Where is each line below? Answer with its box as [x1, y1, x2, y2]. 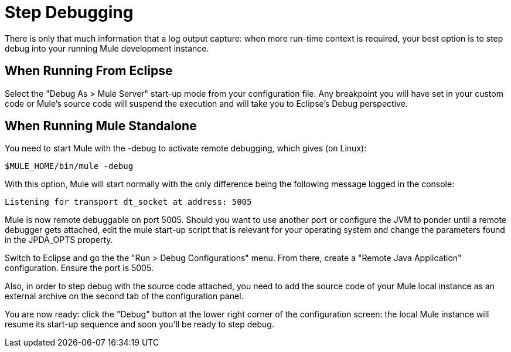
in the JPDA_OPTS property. [5, 235, 113, 245]
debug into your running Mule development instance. [5, 43, 209, 53]
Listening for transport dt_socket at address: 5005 [5, 197, 252, 207]
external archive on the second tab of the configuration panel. [5, 291, 244, 302]
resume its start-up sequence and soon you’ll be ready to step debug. [5, 319, 274, 330]
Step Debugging [5, 2, 134, 22]
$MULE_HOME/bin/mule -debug [5, 161, 134, 171]
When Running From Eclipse [5, 63, 173, 79]
